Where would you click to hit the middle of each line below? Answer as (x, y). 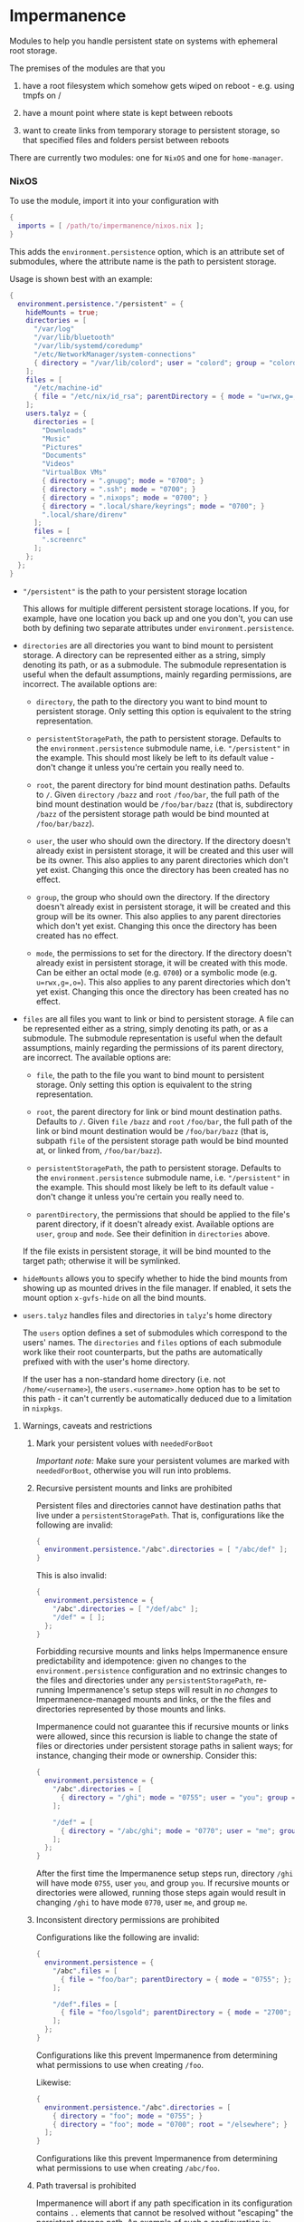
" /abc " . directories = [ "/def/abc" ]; (126, 1609)
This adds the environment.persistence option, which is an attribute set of (147, 251)
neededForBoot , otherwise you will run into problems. (133, 1470)
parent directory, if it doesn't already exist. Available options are (155, 1224)
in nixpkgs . (43, 1408)
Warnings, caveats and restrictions (87, 1425)
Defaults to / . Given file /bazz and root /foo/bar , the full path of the (164, 1121)
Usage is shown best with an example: (81, 278)
